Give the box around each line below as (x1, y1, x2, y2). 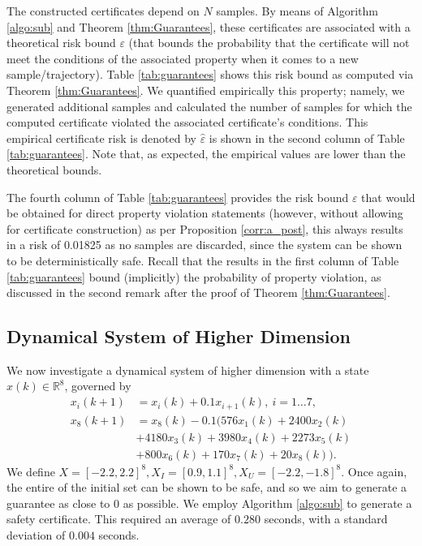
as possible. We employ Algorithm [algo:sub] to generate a (123, 494, 412, 511)
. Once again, (341, 462, 407, 479)
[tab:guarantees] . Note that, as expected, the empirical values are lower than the (6, 145, 406, 162)
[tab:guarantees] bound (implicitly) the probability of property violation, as (6, 268, 381, 285)
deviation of (6, 527, 66, 544)
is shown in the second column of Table (209, 129, 405, 146)
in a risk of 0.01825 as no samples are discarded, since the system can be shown (6, 236, 403, 253)
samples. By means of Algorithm (216, 2, 378, 19)
